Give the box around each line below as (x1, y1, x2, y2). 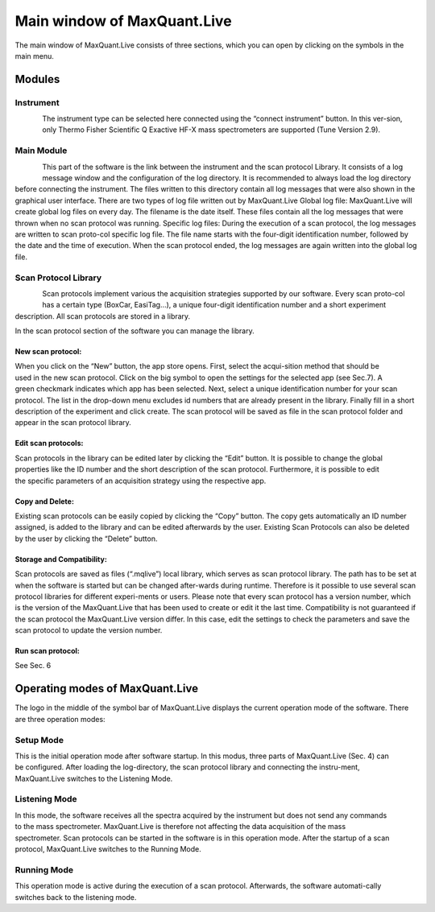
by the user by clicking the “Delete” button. (14, 534, 158, 543)
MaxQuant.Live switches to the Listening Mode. (14, 774, 173, 783)
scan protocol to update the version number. (14, 625, 163, 635)
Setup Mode (14, 734, 64, 745)
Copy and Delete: (14, 496, 74, 506)
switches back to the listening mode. (14, 892, 137, 902)
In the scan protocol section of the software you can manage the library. (14, 326, 255, 336)
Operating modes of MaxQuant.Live (14, 682, 199, 695)
